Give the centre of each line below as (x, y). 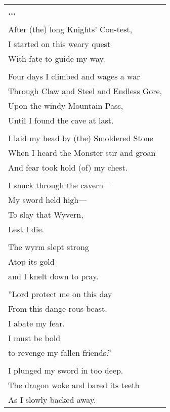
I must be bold (34, 338)
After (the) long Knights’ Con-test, (70, 29)
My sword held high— (48, 200)
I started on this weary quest (59, 44)
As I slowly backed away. (52, 400)
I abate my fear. (37, 323)
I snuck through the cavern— (60, 185)
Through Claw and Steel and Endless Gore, (85, 91)
